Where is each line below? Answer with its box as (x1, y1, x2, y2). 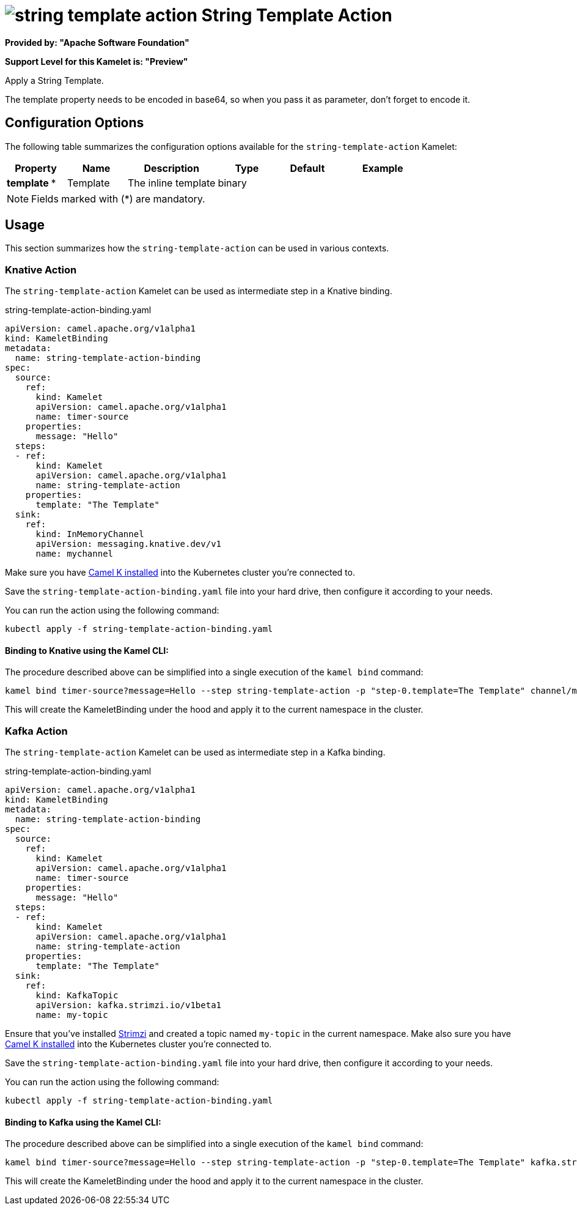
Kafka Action (5, 724, 68, 737)
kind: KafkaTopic (35, 990, 119, 1001)
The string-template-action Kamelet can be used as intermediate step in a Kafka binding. (5, 747, 386, 758)
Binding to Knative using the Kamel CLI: (5, 645, 169, 656)
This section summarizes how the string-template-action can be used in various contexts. (5, 243, 389, 254)
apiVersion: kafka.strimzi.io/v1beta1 (35, 1000, 222, 1011)
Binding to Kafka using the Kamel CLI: (5, 1116, 161, 1127)
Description (144, 161, 199, 174)
